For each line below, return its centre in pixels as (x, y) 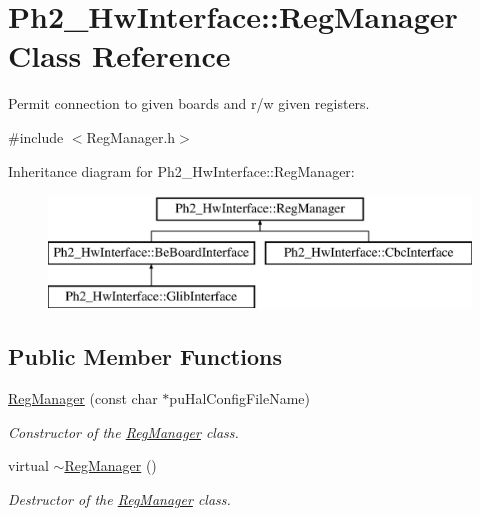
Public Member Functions (145, 356)
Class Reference (119, 55)
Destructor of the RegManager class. (119, 499)
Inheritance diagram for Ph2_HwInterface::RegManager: (181, 170)
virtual (28, 465)
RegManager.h (131, 136)
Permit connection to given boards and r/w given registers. (189, 103)
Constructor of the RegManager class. (123, 431)
